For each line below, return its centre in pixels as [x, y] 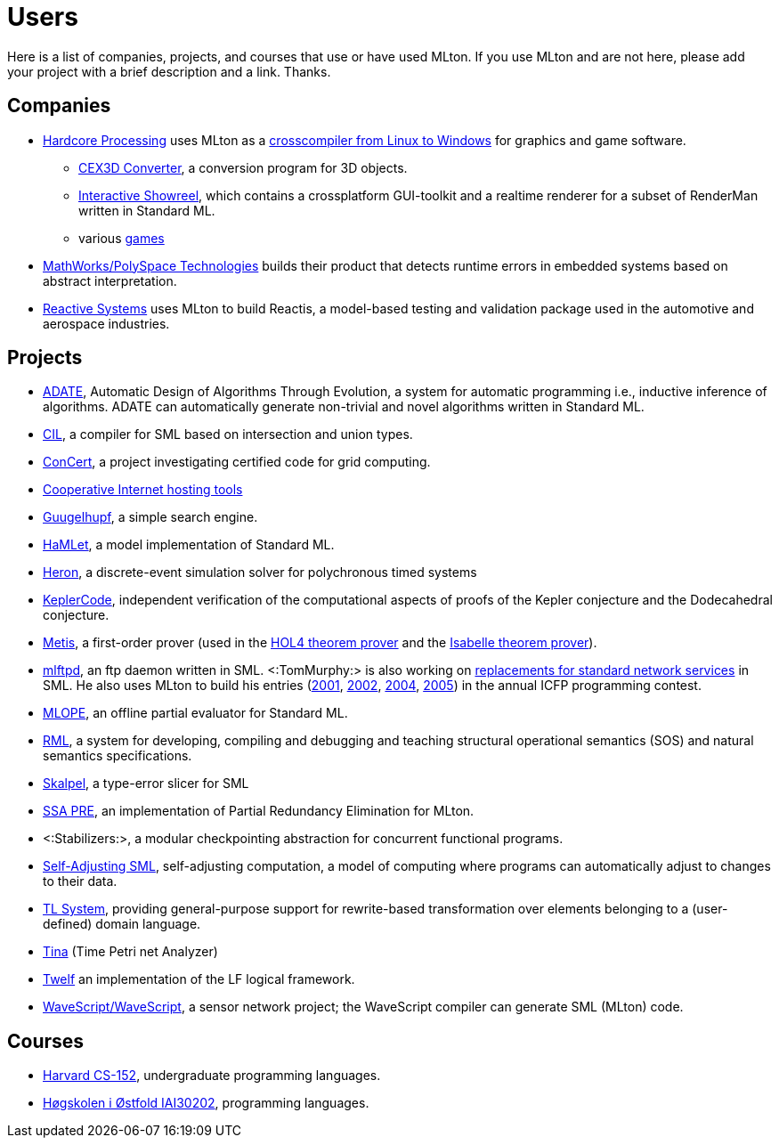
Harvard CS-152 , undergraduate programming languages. [212, 1076]
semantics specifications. [118, 756]
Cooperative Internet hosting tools [143, 490]
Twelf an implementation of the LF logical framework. [199, 979]
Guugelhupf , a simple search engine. [150, 517]
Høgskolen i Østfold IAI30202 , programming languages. [206, 1103]
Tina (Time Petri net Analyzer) [130, 952]
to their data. [80, 881]
